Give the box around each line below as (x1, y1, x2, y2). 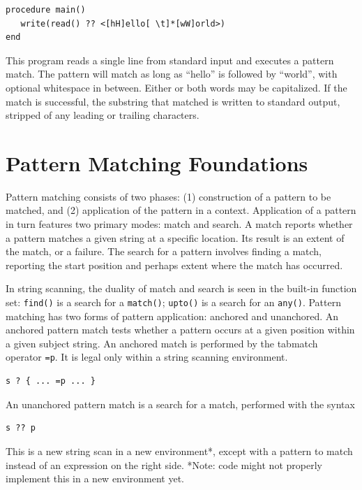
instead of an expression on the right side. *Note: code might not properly (6, 457, 322, 472)
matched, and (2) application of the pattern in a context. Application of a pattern (6, 203, 356, 217)
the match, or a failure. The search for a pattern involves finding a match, (6, 244, 322, 259)
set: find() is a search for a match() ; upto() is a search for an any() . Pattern (6, 295, 341, 310)
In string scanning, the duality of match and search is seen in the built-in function (6, 281, 357, 296)
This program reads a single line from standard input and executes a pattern (6, 52, 334, 67)
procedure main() (6, 5, 86, 15)
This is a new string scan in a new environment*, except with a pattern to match (6, 443, 353, 458)
